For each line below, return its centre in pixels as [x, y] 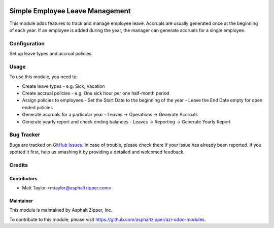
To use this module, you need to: [44, 77]
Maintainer [21, 201]
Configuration [27, 43]
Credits [19, 165]
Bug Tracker [25, 135]
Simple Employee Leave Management [70, 11]
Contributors [23, 178]
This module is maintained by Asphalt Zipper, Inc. [61, 210]
